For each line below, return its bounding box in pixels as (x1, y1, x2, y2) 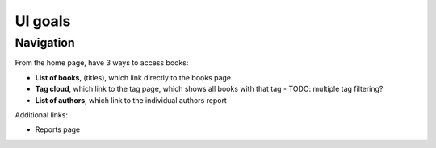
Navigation (15, 35, 76, 50)
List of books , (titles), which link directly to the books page (35, 72, 232, 82)
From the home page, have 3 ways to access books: (15, 58, 189, 68)
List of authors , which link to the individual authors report (35, 95, 228, 105)
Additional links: (15, 109, 69, 120)
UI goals (15, 12, 71, 30)
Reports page (35, 125, 81, 134)
